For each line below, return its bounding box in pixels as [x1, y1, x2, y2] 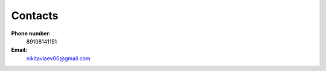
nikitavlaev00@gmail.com [26, 54, 91, 62]
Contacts [11, 9, 59, 22]
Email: [11, 47, 27, 54]
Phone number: [11, 30, 51, 37]
